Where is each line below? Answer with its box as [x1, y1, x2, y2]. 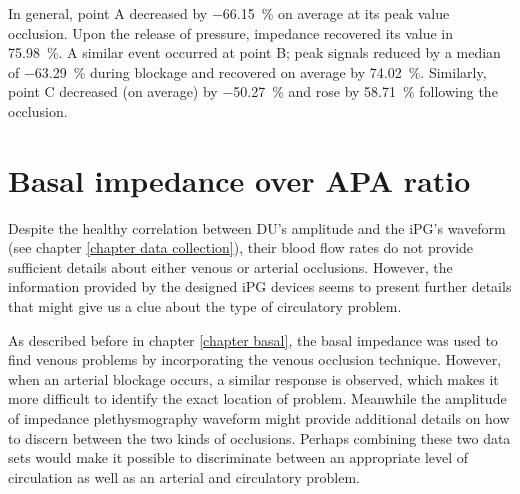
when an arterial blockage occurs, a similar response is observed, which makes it [8, 368, 499, 389]
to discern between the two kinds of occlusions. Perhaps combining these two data [8, 427, 511, 448]
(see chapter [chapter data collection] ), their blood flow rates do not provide [8, 237, 474, 258]
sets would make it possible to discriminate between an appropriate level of [8, 447, 469, 468]
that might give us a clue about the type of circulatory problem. [8, 296, 402, 317]
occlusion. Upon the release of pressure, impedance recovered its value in [8, 22, 454, 43]
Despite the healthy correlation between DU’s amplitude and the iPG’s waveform [8, 217, 506, 238]
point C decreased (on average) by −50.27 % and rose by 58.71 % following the [8, 81, 498, 102]
